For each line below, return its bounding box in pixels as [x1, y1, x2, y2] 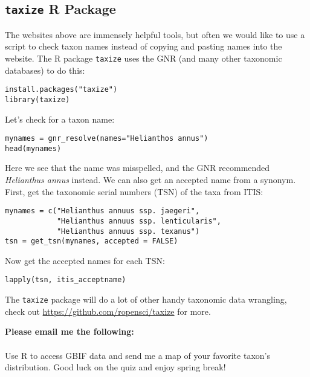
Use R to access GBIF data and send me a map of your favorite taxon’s [5, 349, 270, 361]
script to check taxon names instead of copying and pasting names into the [5, 40, 282, 53]
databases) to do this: [5, 63, 85, 76]
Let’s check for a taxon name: [5, 112, 115, 125]
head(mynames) [5, 144, 62, 153]
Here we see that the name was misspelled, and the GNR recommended [5, 161, 270, 174]
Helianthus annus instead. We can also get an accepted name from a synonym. [5, 173, 296, 186]
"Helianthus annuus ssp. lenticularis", [56, 216, 221, 225]
